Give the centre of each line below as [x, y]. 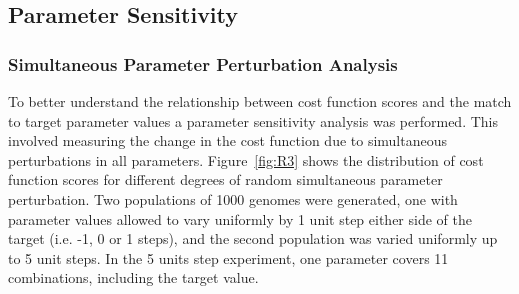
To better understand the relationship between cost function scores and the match [260, 101]
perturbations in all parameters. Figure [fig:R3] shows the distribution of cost [246, 159]
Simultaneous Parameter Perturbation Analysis [203, 63]
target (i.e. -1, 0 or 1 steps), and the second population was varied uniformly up [253, 238]
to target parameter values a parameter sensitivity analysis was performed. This [253, 120]
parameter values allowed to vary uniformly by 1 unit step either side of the [240, 218]
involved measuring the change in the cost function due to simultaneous [228, 140]
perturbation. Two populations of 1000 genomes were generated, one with [233, 198]
